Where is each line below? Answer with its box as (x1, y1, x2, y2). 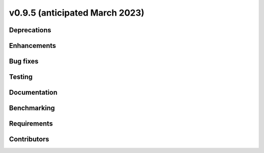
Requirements (9, 120, 53, 128)
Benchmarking (9, 104, 55, 112)
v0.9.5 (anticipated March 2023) (9, 7, 145, 18)
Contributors (9, 135, 49, 144)
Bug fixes (9, 57, 39, 66)
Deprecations (9, 26, 51, 34)
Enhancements (9, 42, 56, 50)
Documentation (9, 88, 58, 97)
